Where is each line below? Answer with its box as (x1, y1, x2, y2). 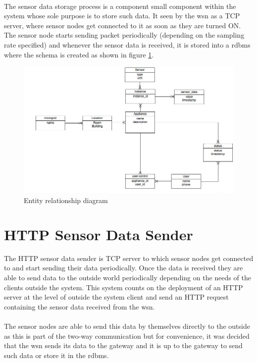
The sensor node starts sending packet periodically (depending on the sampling (4, 30, 245, 40)
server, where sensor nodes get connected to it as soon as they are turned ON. (4, 20, 241, 30)
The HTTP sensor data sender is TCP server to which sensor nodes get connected (4, 253, 254, 263)
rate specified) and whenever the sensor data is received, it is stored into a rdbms (4, 39, 251, 50)
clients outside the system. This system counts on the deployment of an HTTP (4, 282, 243, 292)
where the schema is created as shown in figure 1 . (4, 49, 154, 59)
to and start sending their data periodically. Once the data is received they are (4, 262, 243, 273)
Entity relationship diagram (24, 195, 108, 206)
